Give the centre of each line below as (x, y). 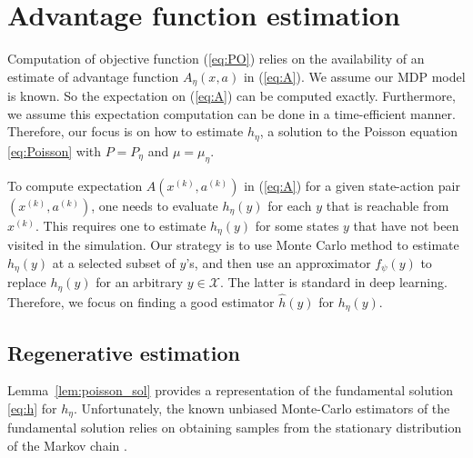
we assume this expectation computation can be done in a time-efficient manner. (231, 113)
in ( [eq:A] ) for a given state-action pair (352, 185)
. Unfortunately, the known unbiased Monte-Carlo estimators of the (262, 408)
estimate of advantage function (93, 76)
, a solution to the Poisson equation (359, 131)
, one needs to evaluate (155, 205)
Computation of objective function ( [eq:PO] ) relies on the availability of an (216, 59)
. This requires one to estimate (121, 225)
